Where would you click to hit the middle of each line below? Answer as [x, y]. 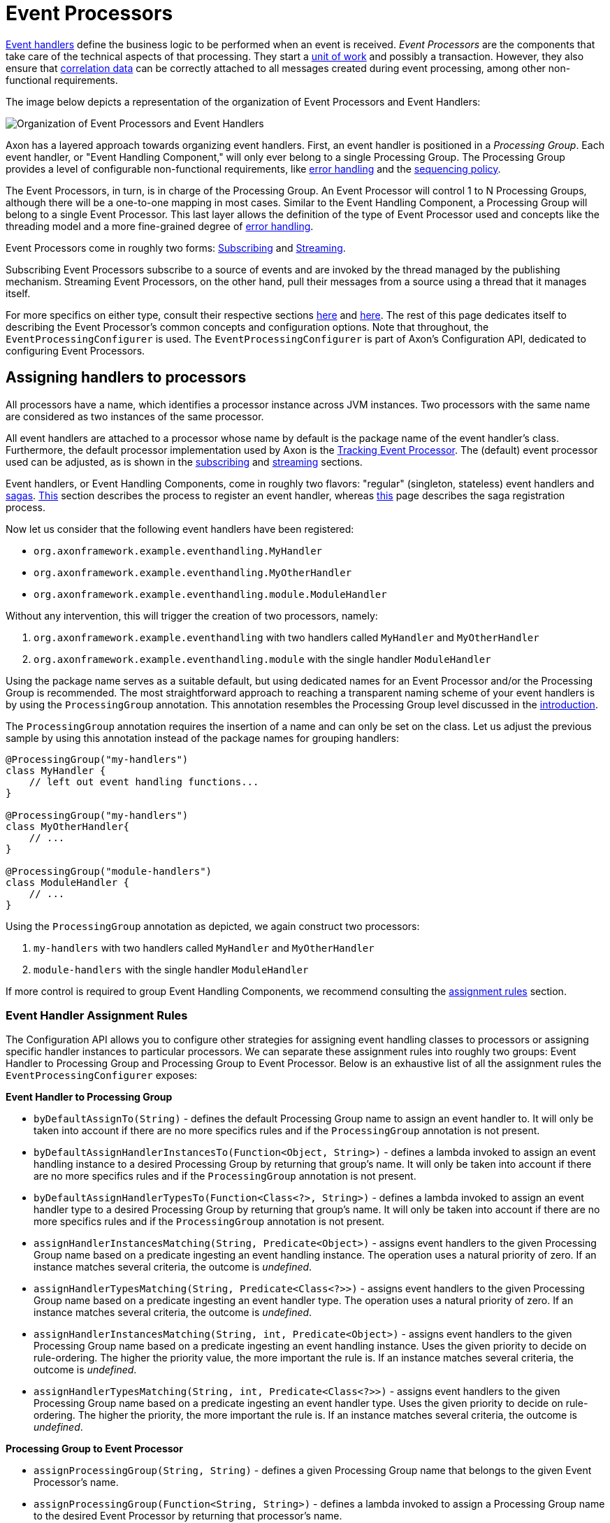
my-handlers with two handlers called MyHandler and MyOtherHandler [204, 948]
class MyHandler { [56, 770]
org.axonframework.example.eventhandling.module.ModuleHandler [210, 594]
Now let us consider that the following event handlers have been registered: [180, 529]
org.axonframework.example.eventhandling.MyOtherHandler [193, 572]
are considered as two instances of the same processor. [135, 416]
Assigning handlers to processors [126, 378]
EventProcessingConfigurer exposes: [102, 1075]
